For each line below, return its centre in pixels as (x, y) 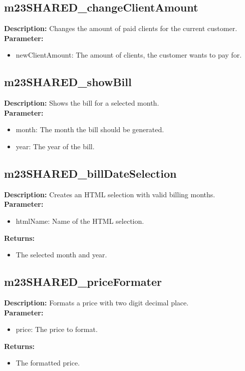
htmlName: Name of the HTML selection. (80, 221)
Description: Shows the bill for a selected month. (82, 103)
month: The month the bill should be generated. (90, 129)
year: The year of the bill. (55, 146)
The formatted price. (48, 363)
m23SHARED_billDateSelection (90, 173)
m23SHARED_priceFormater (83, 282)
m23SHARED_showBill (68, 82)
